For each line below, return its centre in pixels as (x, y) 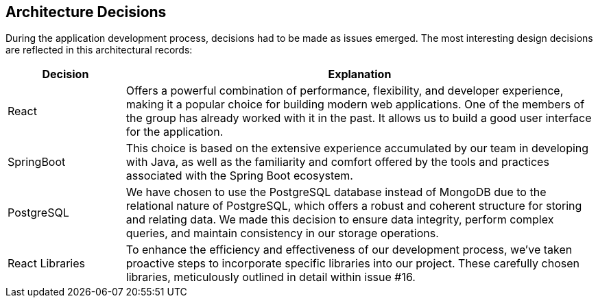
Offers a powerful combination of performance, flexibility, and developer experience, (345, 91)
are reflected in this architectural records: (99, 50)
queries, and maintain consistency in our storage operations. (282, 233)
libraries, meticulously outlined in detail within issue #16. (271, 277)
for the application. (175, 132)
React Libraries (46, 264)
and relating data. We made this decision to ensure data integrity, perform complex (340, 220)
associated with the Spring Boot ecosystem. (239, 176)
